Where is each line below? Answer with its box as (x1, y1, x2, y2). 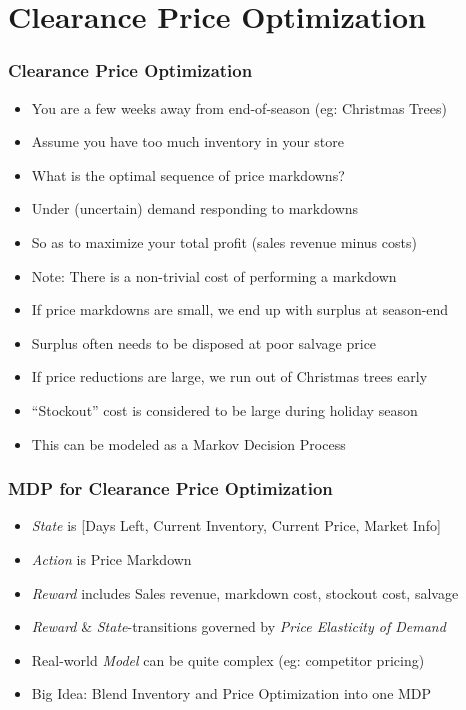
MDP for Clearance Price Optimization (8, 476, 333, 501)
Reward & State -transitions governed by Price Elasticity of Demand (31, 616, 446, 637)
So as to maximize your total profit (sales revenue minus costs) (31, 231, 417, 252)
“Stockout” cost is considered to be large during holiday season (31, 399, 418, 420)
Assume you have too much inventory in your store (31, 131, 345, 152)
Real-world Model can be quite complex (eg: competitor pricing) (31, 649, 425, 670)
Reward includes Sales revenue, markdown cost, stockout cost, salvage (31, 582, 459, 603)
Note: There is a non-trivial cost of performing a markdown (31, 265, 397, 286)
